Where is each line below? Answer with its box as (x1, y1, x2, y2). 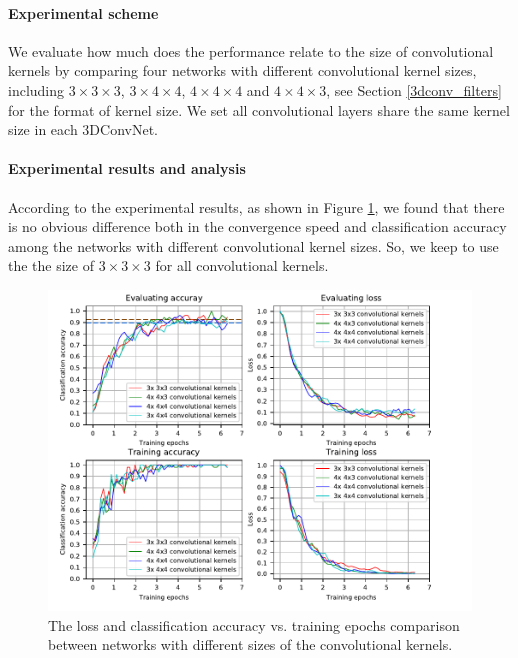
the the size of (8, 255, 95, 276)
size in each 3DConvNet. (8, 119, 158, 140)
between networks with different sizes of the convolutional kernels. (48, 634, 453, 655)
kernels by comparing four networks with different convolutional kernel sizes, (8, 60, 477, 81)
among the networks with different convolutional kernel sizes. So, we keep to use (8, 235, 499, 256)
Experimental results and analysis (8, 158, 246, 179)
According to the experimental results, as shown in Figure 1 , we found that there (8, 196, 505, 217)
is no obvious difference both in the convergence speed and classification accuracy (8, 216, 507, 237)
